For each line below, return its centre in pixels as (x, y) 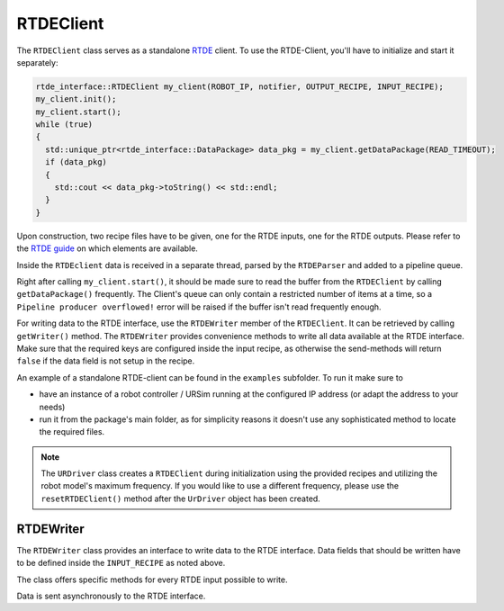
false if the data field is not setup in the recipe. (106, 361)
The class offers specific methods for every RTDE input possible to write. (152, 580)
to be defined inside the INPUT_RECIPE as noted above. (121, 563)
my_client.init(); (76, 99)
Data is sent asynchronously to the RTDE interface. (111, 596)
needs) (52, 407)
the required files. (72, 432)
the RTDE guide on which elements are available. (107, 248)
